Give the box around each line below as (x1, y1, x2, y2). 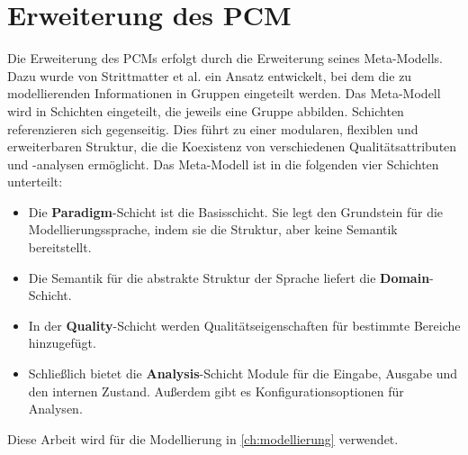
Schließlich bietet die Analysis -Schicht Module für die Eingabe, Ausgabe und (28, 364, 458, 383)
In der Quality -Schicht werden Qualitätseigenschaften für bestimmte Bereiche (28, 315, 461, 334)
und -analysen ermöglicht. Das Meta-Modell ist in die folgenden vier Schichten (7, 154, 439, 173)
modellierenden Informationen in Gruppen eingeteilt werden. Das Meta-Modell (7, 84, 441, 103)
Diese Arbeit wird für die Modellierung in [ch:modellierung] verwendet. (7, 429, 399, 448)
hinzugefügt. (28, 333, 96, 352)
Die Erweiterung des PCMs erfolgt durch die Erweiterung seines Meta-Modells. (7, 49, 444, 68)
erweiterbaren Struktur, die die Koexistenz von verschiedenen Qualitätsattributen (7, 137, 457, 156)
